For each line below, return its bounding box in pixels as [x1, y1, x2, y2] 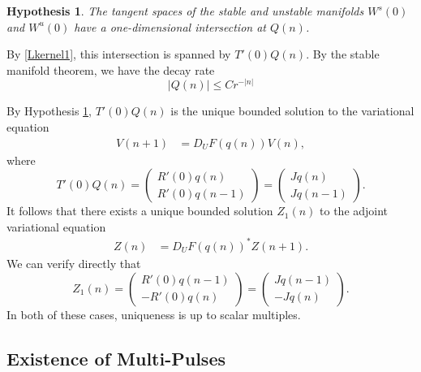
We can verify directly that [6, 254, 141, 271]
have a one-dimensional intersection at [74, 18, 266, 35]
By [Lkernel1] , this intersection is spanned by [6, 45, 231, 63]
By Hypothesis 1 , [6, 102, 92, 119]
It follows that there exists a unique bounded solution [6, 202, 273, 219]
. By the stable [306, 45, 380, 63]
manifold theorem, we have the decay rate [6, 61, 215, 78]
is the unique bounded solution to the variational [170, 102, 415, 119]
